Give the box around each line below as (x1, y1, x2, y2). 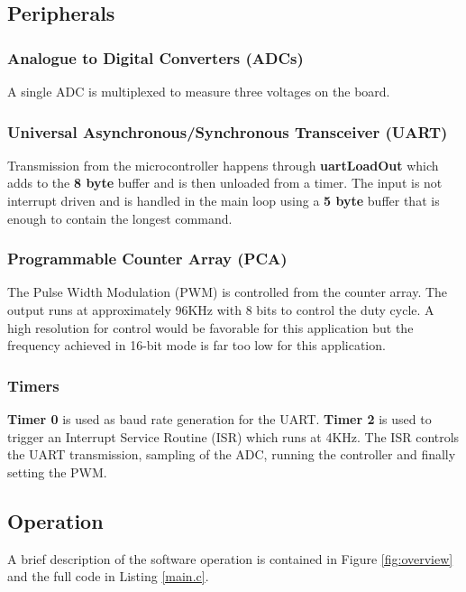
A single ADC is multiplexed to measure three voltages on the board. (7, 82, 390, 100)
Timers (7, 374, 59, 396)
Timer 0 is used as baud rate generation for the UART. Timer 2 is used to (7, 410, 432, 428)
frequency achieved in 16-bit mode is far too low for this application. (7, 336, 386, 355)
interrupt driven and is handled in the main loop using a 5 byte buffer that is (7, 191, 440, 209)
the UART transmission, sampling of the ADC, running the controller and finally (7, 445, 456, 464)
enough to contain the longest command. (7, 208, 233, 227)
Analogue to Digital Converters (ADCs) (7, 46, 304, 69)
